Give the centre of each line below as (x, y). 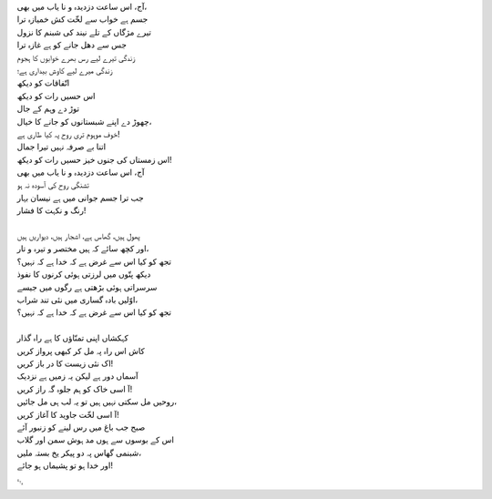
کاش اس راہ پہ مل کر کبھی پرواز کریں (81, 351)
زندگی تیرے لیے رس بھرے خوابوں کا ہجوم (76, 57)
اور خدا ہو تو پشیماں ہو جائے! (65, 465)
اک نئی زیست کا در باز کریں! (65, 363)
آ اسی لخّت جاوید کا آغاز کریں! (68, 414)
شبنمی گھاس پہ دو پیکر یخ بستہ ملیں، (79, 453)
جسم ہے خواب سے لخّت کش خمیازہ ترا (82, 19)
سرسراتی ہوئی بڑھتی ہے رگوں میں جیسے (87, 287)
